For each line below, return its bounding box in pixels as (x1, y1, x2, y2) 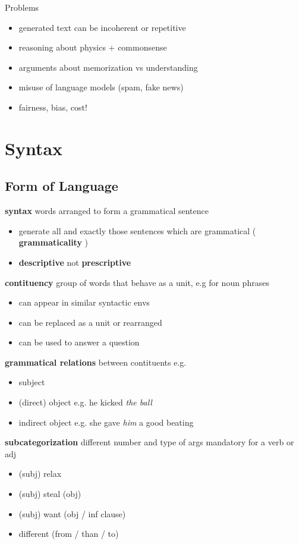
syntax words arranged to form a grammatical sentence (5, 205, 209, 217)
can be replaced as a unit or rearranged (18, 316, 162, 328)
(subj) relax (18, 467, 62, 480)
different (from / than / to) (18, 527, 119, 540)
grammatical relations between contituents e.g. (5, 356, 187, 368)
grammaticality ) (18, 236, 89, 249)
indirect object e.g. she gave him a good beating (18, 416, 194, 428)
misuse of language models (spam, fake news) (18, 81, 184, 93)
